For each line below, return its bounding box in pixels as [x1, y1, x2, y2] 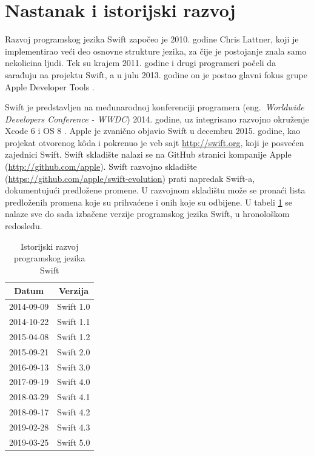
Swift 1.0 [57, 300, 90, 313]
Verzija [58, 284, 89, 297]
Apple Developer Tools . [5, 80, 95, 93]
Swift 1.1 [57, 315, 90, 328]
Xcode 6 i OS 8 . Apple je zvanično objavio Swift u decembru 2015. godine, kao [5, 124, 301, 137]
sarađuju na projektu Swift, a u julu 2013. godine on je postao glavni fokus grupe [5, 68, 307, 81]
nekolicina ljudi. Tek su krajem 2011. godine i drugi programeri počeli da [5, 56, 276, 69]
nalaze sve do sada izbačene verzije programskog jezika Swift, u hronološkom [5, 207, 290, 220]
